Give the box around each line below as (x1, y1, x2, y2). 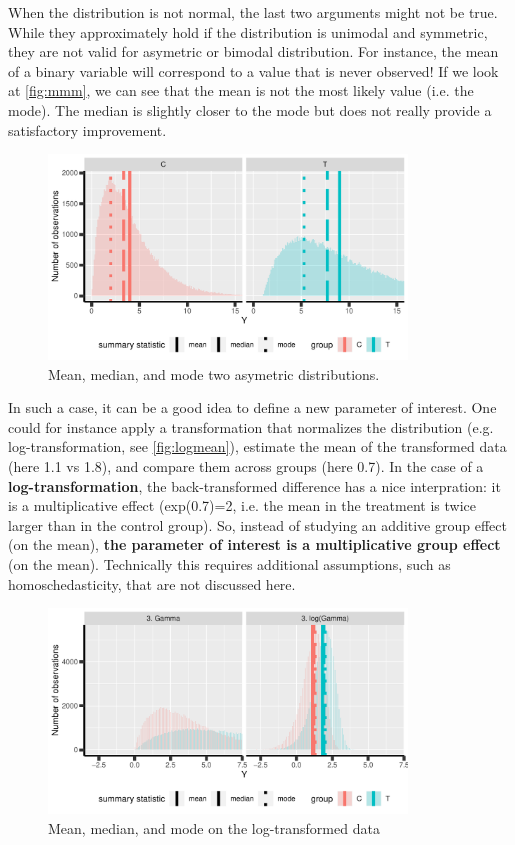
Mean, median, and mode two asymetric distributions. (48, 363, 380, 384)
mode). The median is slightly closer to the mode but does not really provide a (8, 99, 492, 120)
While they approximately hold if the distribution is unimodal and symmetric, (8, 21, 488, 42)
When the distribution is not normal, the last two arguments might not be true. (8, 2, 498, 22)
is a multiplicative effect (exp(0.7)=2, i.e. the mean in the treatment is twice (8, 495, 476, 516)
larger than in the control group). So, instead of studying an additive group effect (8, 514, 507, 535)
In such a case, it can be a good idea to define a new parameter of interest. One (8, 397, 497, 418)
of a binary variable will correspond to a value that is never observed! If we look (8, 60, 499, 81)
